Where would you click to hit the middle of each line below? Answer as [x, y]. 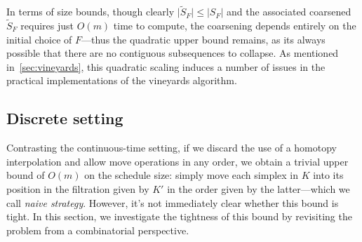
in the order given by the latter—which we [259, 188]
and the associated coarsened [289, 12]
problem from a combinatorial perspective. [98, 230]
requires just [47, 26]
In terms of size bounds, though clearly [90, 12]
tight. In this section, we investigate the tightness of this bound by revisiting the [179, 216]
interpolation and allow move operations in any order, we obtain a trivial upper [177, 161]
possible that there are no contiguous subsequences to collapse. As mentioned [173, 53]
